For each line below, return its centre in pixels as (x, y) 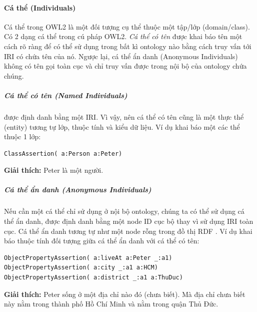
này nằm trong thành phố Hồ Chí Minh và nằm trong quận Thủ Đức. (111, 304)
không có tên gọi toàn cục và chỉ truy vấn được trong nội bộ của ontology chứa (125, 66)
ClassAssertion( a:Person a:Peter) (63, 153)
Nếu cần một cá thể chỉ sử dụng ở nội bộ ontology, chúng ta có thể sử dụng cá (124, 211)
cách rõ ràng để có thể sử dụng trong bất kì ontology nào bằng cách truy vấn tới (128, 46)
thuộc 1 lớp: (22, 136)
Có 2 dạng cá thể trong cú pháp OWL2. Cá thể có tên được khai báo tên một (123, 36)
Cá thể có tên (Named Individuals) (66, 95)
